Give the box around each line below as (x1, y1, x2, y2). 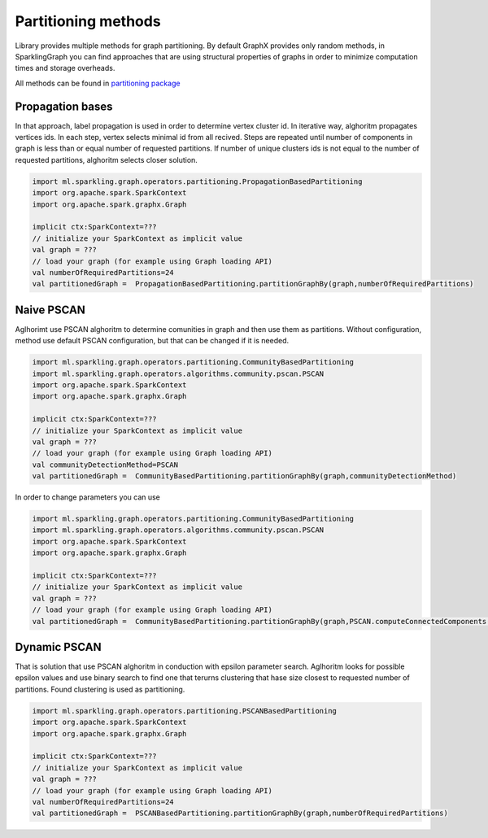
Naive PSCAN (15, 303, 85, 316)
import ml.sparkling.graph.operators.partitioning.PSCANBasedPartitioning (32, 706, 338, 715)
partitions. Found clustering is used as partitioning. (15, 684, 185, 694)
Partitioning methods (15, 12, 162, 30)
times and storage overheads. (15, 63, 115, 73)
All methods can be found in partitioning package (15, 78, 181, 88)
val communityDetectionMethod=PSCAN (32, 460, 179, 469)
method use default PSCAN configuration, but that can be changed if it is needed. (15, 336, 289, 346)
